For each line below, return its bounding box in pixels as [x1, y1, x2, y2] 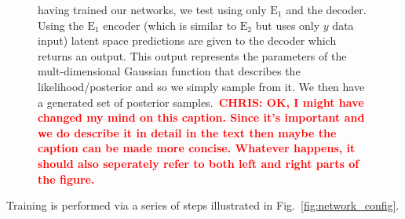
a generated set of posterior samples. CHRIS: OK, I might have [38, 93, 364, 110]
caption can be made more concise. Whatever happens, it [38, 140, 356, 156]
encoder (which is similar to [103, 16, 237, 33]
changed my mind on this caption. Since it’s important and [38, 109, 365, 126]
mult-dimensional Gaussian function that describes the [38, 63, 301, 79]
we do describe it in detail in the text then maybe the [38, 124, 337, 141]
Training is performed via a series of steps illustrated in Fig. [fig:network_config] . [6, 197, 400, 214]
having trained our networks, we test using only [38, 2, 267, 17]
